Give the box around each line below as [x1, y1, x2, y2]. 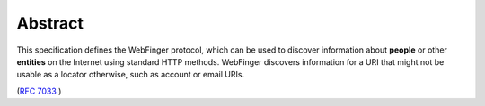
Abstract [16, 13, 84, 33]
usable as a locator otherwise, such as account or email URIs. [16, 69, 245, 80]
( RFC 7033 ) [16, 86, 62, 96]
